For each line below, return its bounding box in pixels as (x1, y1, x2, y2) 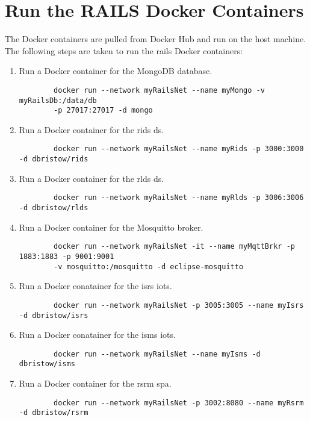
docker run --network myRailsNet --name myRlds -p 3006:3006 (54, 193, 304, 202)
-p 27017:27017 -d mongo (54, 106, 153, 115)
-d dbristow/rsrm (19, 408, 88, 417)
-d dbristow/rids (19, 155, 88, 164)
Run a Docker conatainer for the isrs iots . (19, 279, 172, 292)
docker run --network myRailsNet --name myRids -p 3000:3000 (54, 145, 304, 154)
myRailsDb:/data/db (19, 96, 97, 105)
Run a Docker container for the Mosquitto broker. (19, 220, 203, 233)
